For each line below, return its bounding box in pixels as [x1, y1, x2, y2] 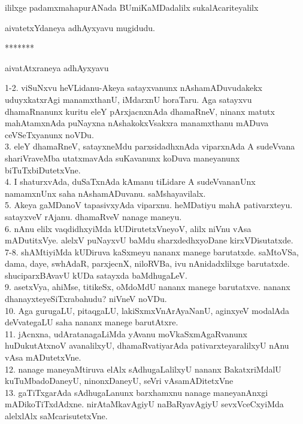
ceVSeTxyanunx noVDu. [5, 128, 94, 141]
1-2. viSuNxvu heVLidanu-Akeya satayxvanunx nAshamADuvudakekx [5, 81, 262, 94]
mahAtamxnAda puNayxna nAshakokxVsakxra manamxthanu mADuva [5, 117, 269, 129]
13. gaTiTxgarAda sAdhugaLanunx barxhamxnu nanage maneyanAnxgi [5, 386, 268, 398]
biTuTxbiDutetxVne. [5, 163, 81, 176]
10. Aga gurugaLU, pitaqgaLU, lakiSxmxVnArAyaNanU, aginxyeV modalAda [5, 304, 289, 316]
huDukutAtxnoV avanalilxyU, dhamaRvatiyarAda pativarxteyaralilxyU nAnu [5, 339, 289, 352]
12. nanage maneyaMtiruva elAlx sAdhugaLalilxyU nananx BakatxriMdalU [5, 362, 281, 375]
